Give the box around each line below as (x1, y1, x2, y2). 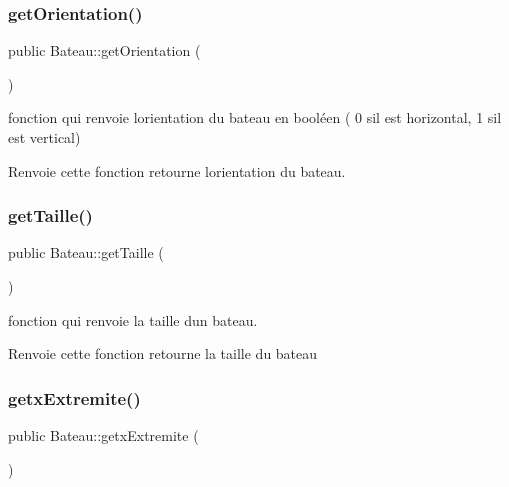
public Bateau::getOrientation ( (8, 40, 201, 61)
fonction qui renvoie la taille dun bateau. (8, 309, 258, 330)
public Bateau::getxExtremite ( (8, 425, 199, 445)
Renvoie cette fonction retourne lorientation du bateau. (8, 160, 346, 181)
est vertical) (8, 127, 81, 147)
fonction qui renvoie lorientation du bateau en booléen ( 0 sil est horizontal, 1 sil (8, 107, 502, 128)
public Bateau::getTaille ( (8, 242, 164, 263)
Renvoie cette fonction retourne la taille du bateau (8, 343, 318, 364)
